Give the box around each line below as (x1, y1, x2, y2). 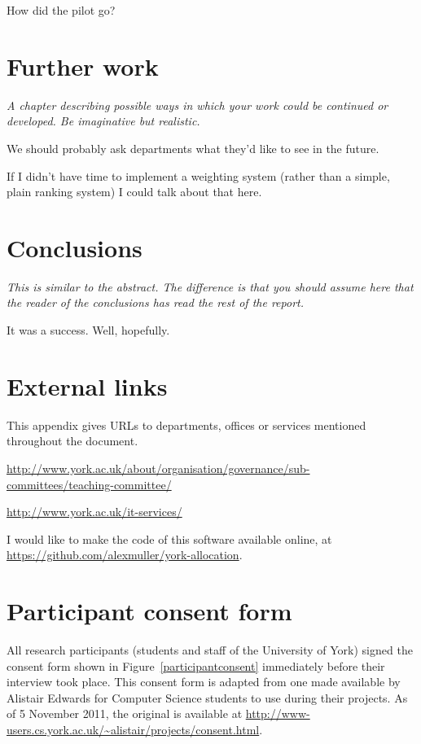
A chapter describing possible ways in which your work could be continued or (7, 96, 388, 113)
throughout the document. (7, 432, 138, 449)
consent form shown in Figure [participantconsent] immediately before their (7, 657, 385, 674)
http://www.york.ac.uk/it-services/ (7, 503, 182, 520)
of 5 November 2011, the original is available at (7, 705, 243, 722)
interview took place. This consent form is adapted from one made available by (7, 673, 401, 690)
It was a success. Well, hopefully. (7, 322, 170, 338)
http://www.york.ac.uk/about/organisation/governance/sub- (7, 459, 310, 476)
